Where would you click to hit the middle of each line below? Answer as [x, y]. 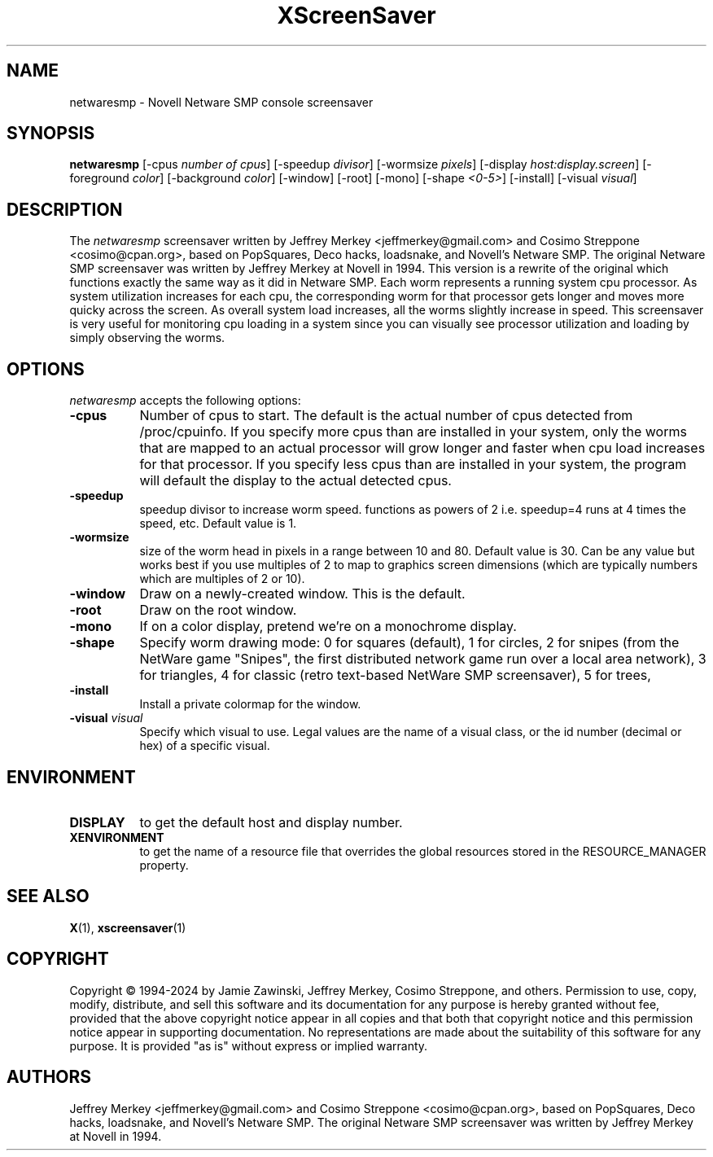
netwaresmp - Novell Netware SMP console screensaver [221, 102]
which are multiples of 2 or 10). [222, 579]
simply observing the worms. [147, 338]
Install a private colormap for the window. [250, 704]
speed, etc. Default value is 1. [218, 524]
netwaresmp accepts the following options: [185, 401]
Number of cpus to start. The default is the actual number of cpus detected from [386, 416]
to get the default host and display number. [271, 822]
